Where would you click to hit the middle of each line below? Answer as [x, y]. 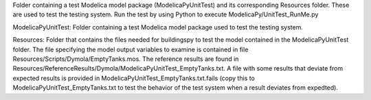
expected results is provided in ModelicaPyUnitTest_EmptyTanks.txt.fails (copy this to [134, 78]
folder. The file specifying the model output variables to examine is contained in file [131, 49]
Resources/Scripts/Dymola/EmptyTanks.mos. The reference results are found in [126, 59]
